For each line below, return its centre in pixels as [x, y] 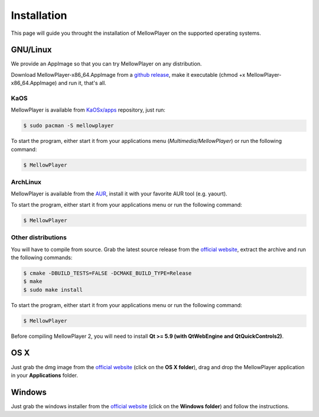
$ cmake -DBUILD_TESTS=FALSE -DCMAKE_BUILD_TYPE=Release [108, 273]
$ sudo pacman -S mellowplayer [69, 126]
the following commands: [42, 258]
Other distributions [39, 237]
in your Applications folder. [45, 375]
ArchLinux [26, 182]
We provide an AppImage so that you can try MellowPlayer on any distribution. [106, 64]
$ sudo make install [53, 290]
